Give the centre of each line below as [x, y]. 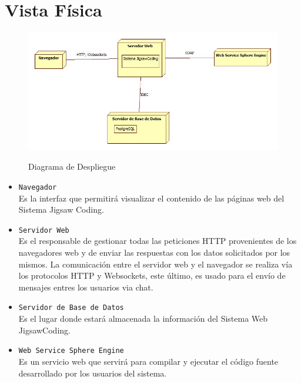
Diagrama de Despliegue [72, 166]
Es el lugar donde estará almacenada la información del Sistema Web [143, 318]
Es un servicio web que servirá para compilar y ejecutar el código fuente [148, 361]
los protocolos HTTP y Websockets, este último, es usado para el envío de [152, 275]
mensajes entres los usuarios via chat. [86, 287]
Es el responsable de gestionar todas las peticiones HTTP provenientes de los [158, 241]
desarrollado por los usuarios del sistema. [93, 373]
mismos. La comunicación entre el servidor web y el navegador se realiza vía [155, 264]
